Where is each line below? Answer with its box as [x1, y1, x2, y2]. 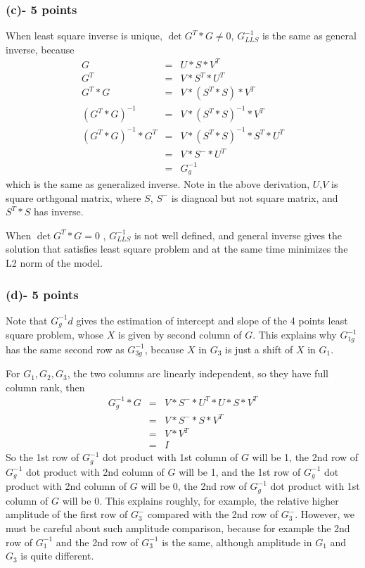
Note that [6, 313, 48, 327]
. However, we [295, 507, 355, 522]
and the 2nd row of [56, 534, 139, 549]
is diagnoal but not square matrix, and [171, 190, 338, 205]
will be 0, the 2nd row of [141, 479, 247, 493]
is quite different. [20, 548, 94, 563]
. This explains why [252, 327, 337, 342]
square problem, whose [6, 327, 104, 342]
